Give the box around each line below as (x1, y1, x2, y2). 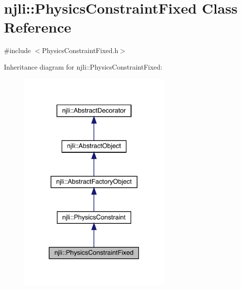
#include (4, 45, 31, 55)
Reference (4, 17, 71, 37)
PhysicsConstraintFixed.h (42, 45, 119, 55)
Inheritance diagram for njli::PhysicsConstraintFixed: (4, 61, 162, 72)
